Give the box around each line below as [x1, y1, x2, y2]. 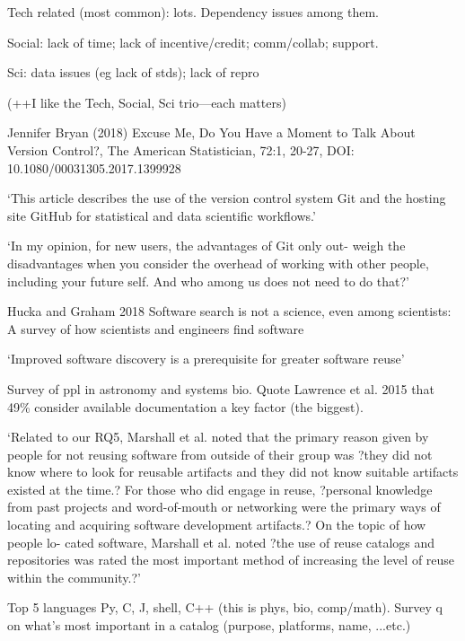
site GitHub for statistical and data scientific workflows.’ [7, 206, 316, 224]
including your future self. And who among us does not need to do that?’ [7, 271, 409, 290]
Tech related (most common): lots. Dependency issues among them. [7, 3, 379, 21]
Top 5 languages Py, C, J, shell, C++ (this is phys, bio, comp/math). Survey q [7, 598, 443, 617]
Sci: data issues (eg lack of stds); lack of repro [7, 63, 259, 82]
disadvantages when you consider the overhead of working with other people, [7, 253, 429, 272]
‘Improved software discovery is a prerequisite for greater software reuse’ [7, 349, 405, 368]
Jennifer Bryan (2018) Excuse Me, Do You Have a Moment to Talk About [7, 123, 416, 142]
